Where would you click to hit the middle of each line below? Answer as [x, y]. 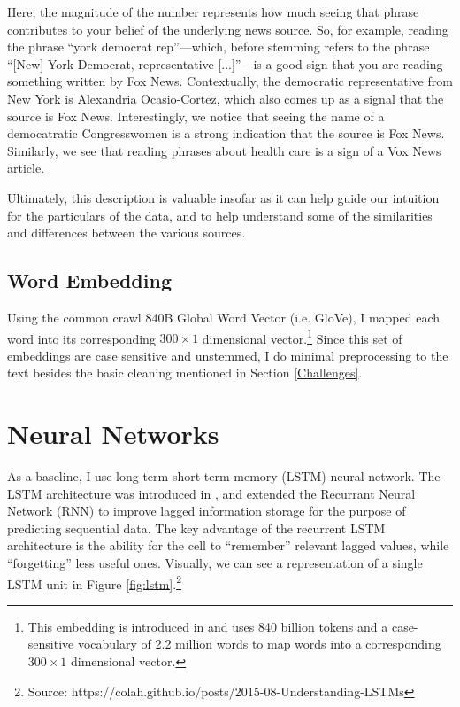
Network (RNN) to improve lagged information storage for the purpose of [207, 511]
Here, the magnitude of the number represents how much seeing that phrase [213, 12]
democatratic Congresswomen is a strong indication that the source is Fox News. [226, 133]
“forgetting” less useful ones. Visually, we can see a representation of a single [215, 563]
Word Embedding [89, 280]
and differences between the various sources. [126, 233]
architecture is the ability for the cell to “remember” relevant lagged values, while [228, 545]
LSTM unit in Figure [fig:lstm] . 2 [94, 582]
